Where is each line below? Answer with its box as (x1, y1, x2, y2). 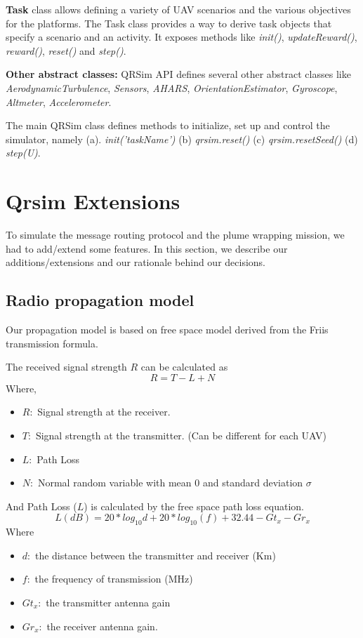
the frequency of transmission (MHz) (34, 571, 193, 586)
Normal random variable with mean (37, 475, 192, 490)
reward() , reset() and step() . (6, 43, 126, 58)
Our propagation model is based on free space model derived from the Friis (6, 322, 329, 337)
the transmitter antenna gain (46, 594, 171, 609)
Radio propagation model (6, 289, 194, 311)
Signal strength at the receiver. (37, 404, 171, 419)
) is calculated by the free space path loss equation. (84, 498, 304, 513)
